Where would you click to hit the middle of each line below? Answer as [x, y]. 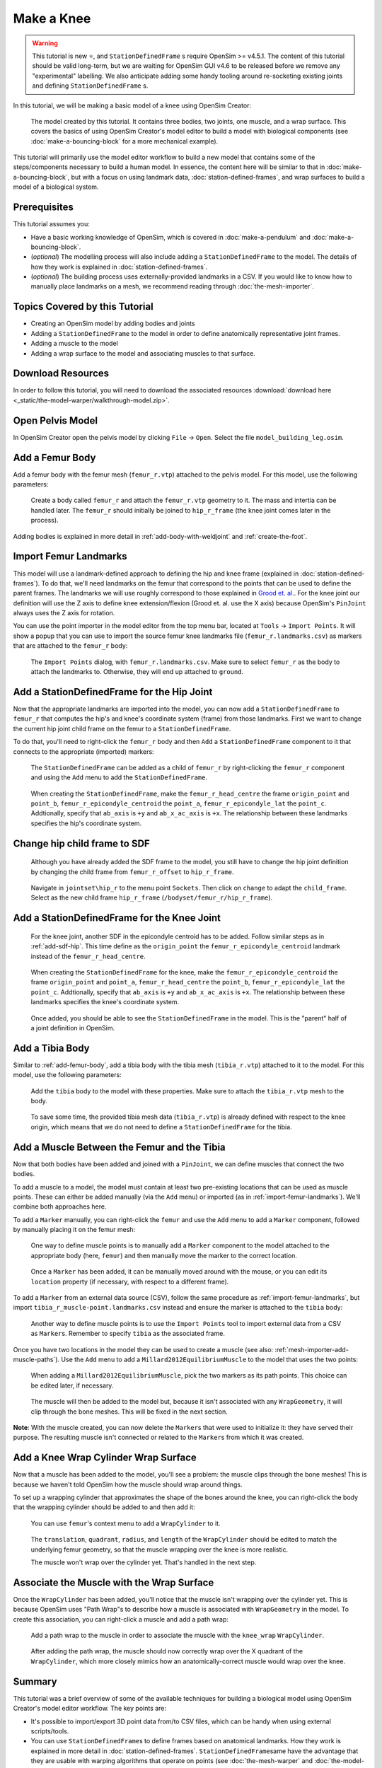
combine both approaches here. [60, 1206]
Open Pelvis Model [56, 420]
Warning [45, 43]
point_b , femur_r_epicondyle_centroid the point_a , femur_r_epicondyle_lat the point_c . [179, 803]
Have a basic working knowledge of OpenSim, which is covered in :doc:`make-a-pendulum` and [171, 237]
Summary [35, 1681]
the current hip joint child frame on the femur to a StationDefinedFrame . [122, 728]
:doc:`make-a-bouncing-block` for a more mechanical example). [125, 141]
